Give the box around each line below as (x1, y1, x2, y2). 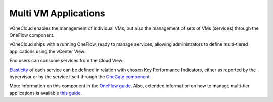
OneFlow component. (9, 32, 55, 38)
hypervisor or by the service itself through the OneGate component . (9, 73, 151, 80)
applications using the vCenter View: (9, 48, 86, 54)
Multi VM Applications (9, 8, 106, 19)
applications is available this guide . (9, 90, 82, 96)
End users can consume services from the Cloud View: (9, 58, 124, 64)
